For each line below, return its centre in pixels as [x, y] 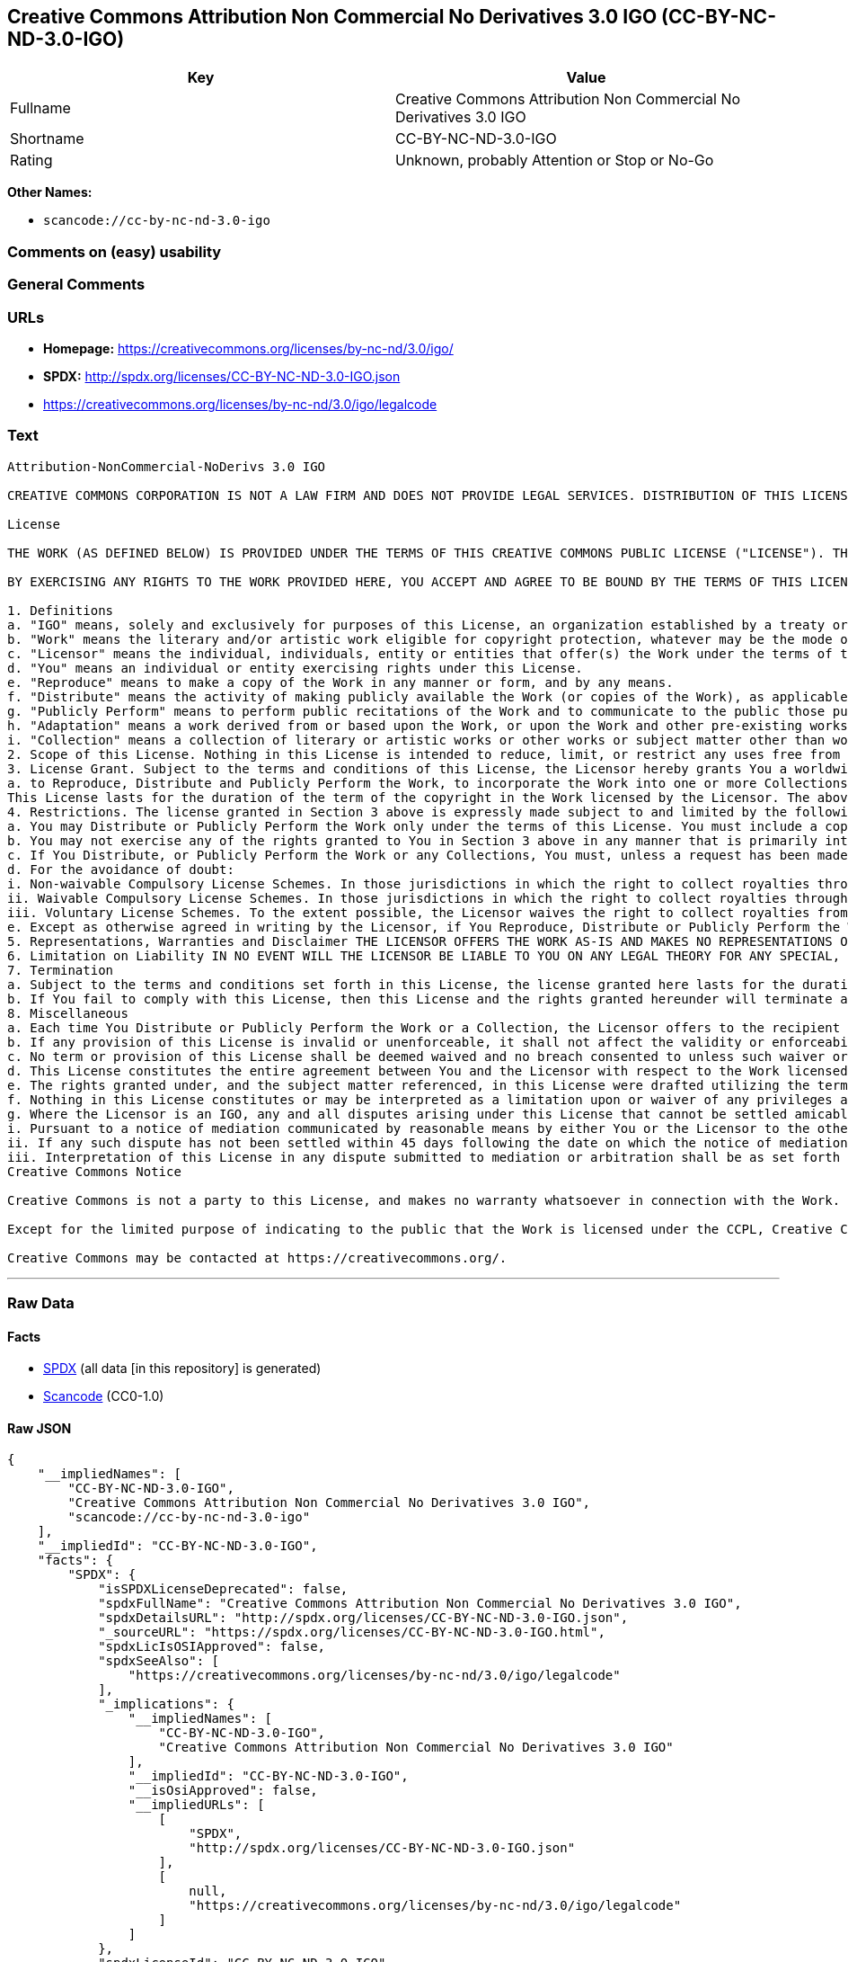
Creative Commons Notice [94, 1171]
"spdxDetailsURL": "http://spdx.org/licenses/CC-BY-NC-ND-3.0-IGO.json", [363, 1618]
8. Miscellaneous [68, 1013]
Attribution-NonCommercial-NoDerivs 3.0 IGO [167, 466]
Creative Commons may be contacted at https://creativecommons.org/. [257, 1257]
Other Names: [50, 192]
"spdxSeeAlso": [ [159, 1661]
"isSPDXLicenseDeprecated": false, [223, 1589]
